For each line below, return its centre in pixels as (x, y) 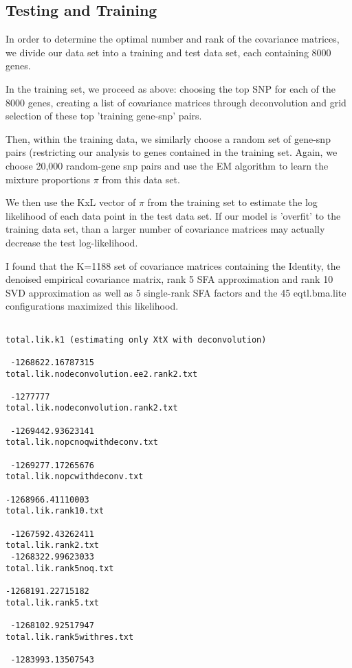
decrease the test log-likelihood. (72, 242)
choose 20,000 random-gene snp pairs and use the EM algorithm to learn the (167, 165)
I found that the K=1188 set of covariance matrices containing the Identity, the (173, 265)
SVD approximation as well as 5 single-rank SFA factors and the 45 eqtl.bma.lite (176, 292)
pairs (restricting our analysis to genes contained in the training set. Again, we (172, 152)
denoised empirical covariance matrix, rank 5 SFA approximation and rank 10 (169, 279)
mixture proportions (48, 179)
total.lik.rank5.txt (53, 602)
